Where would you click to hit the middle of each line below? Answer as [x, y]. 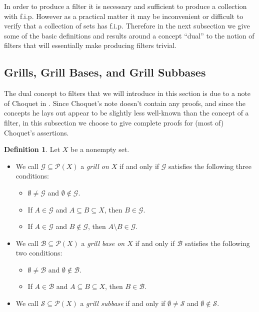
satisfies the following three [210, 166]
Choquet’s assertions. [36, 132]
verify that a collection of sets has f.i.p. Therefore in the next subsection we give [127, 26]
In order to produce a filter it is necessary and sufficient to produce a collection [125, 6]
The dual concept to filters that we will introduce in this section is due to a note [127, 93]
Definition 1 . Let [32, 149]
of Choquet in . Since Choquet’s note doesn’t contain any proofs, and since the [125, 103]
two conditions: [39, 253]
